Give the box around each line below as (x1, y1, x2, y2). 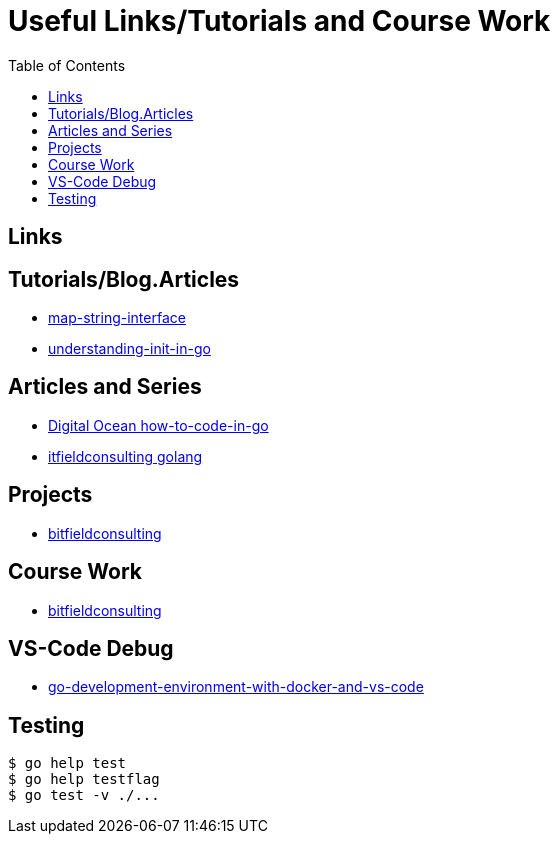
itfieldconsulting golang (48, 447, 203, 465)
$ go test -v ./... (8, 787, 160, 804)
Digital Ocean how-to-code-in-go (48, 416, 269, 434)
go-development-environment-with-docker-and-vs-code (48, 678, 424, 696)
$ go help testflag (8, 771, 160, 788)
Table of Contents (8, 56, 126, 74)
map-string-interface (48, 309, 186, 327)
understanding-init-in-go (48, 340, 211, 358)
